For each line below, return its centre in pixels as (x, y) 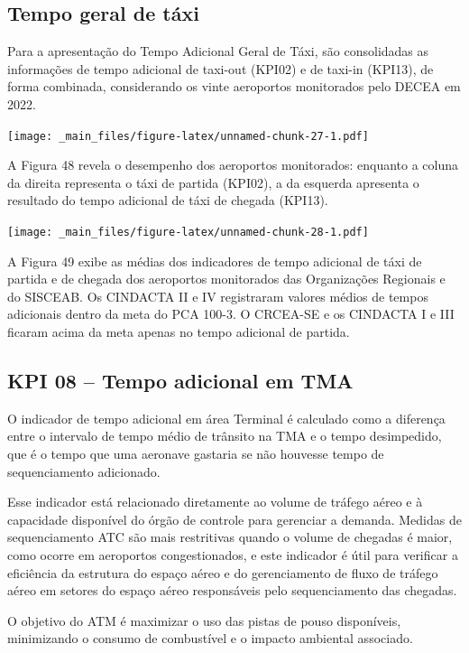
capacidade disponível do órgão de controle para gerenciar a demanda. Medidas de (234, 519)
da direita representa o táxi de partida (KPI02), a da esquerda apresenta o (213, 182)
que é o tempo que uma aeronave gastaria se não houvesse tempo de (196, 454)
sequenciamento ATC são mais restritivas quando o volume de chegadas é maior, (230, 537)
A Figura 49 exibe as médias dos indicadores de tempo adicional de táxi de (215, 261)
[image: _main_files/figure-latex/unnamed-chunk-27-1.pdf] (188, 136)
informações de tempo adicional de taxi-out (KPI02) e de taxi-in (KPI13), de (221, 68)
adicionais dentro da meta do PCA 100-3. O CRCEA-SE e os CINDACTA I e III (231, 314)
